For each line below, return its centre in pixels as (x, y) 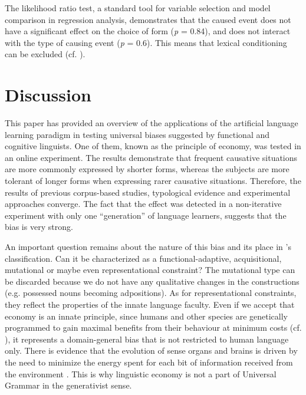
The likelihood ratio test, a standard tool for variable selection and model (138, 8)
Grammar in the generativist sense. (68, 385)
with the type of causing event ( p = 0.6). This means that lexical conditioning (146, 42)
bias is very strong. (39, 227)
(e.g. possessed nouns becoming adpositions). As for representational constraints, (151, 293)
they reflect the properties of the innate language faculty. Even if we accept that (150, 304)
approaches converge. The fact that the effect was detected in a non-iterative (143, 204)
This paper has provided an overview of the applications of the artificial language (152, 123)
